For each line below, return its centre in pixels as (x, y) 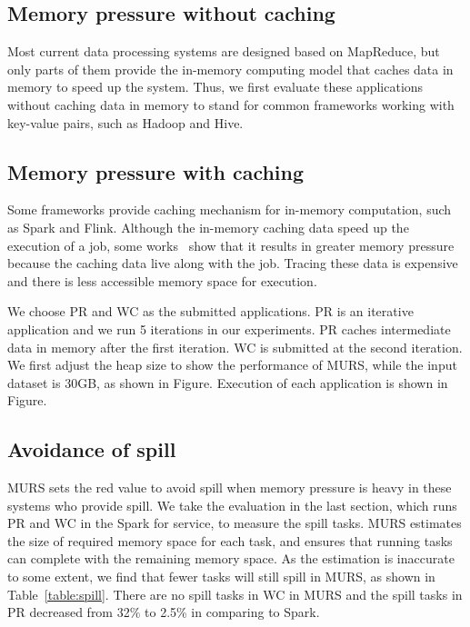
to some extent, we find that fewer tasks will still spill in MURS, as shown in (221, 577)
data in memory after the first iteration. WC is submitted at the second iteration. (235, 347)
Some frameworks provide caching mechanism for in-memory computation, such (230, 209)
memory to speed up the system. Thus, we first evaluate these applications (215, 87)
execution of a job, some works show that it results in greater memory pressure (231, 245)
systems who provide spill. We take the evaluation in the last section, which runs (232, 505)
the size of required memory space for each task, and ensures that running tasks (230, 540)
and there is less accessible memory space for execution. (162, 280)
